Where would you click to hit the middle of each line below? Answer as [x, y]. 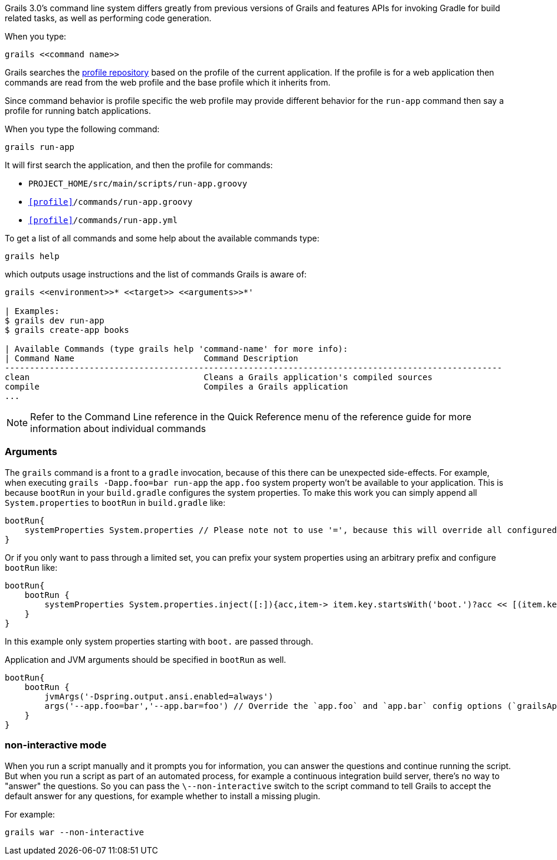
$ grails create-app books [67, 330]
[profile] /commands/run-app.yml [103, 220]
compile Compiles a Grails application [176, 387]
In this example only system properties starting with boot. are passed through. [159, 641]
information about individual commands [118, 429]
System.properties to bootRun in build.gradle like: [115, 502]
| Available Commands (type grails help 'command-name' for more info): [176, 349]
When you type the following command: [82, 129]
